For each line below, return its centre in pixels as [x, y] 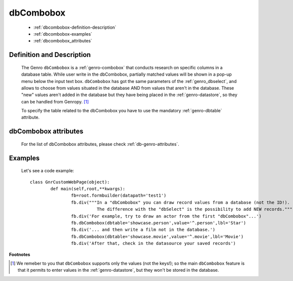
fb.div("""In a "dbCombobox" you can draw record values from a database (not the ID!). [180, 202]
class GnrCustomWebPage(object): [70, 182]
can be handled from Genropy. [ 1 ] [55, 101]
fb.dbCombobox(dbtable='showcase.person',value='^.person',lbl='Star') [159, 223]
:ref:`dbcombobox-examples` [63, 34]
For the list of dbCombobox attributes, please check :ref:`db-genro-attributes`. [100, 144]
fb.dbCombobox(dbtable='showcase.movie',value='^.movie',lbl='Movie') [157, 236]
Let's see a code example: [48, 171]
